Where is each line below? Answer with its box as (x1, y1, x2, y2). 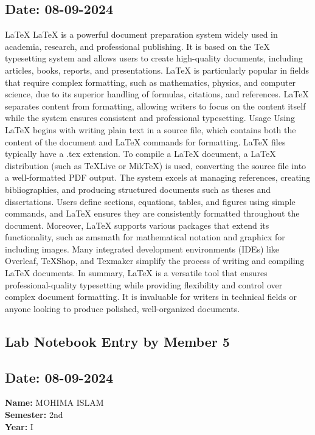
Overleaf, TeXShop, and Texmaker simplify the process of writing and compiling (5, 254, 305, 267)
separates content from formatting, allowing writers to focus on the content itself (5, 99, 306, 112)
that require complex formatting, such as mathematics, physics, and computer (5, 75, 296, 88)
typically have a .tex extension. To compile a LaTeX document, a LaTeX (5, 147, 276, 160)
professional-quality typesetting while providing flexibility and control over (5, 278, 283, 291)
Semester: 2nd (5, 408, 63, 421)
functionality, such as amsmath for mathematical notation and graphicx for (5, 231, 285, 243)
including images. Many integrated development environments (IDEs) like (5, 242, 280, 255)
